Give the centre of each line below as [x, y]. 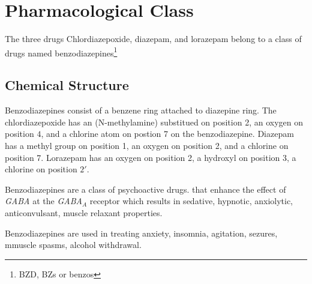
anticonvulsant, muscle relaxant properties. [84, 212]
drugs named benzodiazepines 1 [61, 52]
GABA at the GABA [43, 201]
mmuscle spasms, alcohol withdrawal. [73, 245]
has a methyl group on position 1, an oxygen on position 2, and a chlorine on [147, 145]
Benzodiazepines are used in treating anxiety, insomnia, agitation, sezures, [141, 233]
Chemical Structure [67, 85]
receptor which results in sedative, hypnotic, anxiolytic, [191, 201]
